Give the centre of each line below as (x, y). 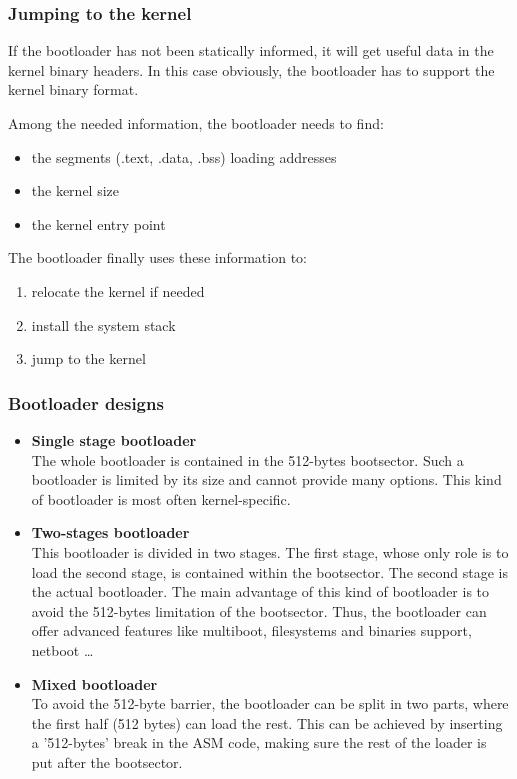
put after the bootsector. (107, 761)
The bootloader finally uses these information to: (157, 257)
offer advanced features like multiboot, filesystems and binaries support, (251, 630)
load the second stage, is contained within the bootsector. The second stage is (269, 571)
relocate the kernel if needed (118, 290)
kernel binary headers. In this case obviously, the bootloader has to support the (251, 69)
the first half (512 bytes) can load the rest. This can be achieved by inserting (267, 722)
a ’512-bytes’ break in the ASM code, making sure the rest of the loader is (259, 742)
